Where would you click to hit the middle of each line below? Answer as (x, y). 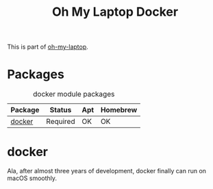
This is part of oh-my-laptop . (48, 47)
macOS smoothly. (32, 178)
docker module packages (74, 94)
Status (61, 110)
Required (61, 122)
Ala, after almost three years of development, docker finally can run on (107, 171)
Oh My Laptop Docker (115, 12)
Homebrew (119, 110)
